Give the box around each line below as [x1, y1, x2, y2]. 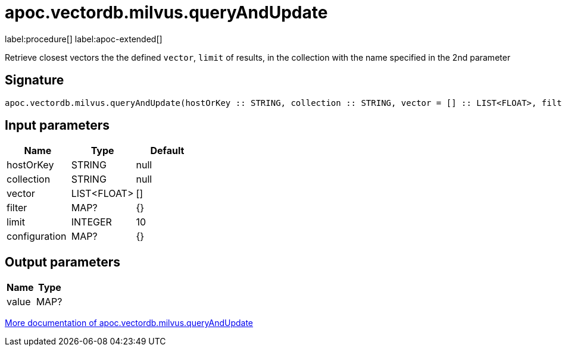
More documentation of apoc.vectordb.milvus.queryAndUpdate [5, 318, 254, 328]
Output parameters [5, 254, 120, 269]
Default [150, 145, 185, 157]
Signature [5, 73, 64, 88]
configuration [7, 230, 67, 243]
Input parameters [5, 118, 110, 133]
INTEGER [71, 216, 112, 228]
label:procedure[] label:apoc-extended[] [5, 33, 163, 44]
